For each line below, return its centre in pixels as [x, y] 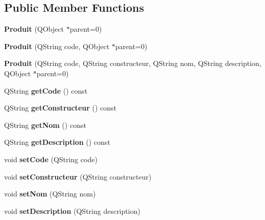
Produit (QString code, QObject [57, 46]
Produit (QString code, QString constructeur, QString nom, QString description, [133, 63]
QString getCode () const [46, 90]
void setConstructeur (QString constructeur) [78, 176]
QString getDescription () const [57, 142]
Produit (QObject [34, 29]
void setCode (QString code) [51, 159]
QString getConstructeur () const [61, 108]
